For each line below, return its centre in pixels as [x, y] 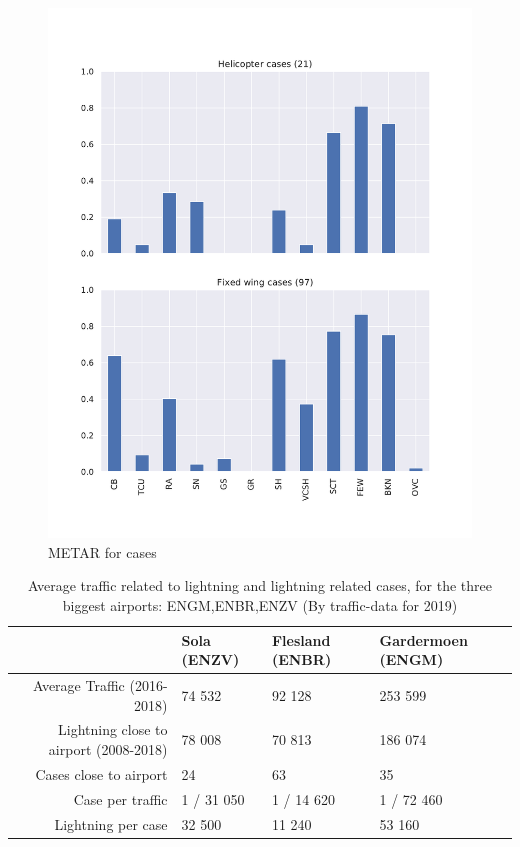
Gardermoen [423, 639]
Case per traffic [120, 798]
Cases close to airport [101, 773]
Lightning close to [113, 729]
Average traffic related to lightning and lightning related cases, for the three [260, 585]
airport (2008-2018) [108, 748]
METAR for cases [102, 551]
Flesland [301, 639]
